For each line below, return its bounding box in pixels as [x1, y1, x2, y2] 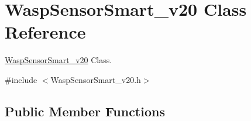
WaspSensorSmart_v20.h [50, 73, 141, 85]
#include [5, 73, 37, 85]
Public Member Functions [5, 102, 165, 120]
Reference [5, 20, 86, 44]
